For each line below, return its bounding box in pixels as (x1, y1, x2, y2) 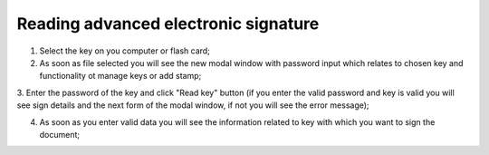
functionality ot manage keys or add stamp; (39, 71, 202, 82)
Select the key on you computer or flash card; (39, 45, 210, 56)
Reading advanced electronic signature (16, 14, 320, 34)
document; (39, 129, 81, 140)
